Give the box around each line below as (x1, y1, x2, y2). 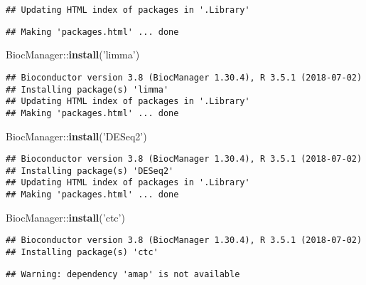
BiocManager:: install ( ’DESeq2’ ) (6, 128, 147, 143)
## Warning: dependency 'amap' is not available (6, 269, 240, 279)
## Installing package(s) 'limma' (6, 84, 169, 95)
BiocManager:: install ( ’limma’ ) (6, 47, 140, 62)
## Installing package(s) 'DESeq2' (6, 165, 174, 176)
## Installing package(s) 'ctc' (6, 247, 158, 257)
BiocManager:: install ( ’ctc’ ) (6, 209, 125, 224)
